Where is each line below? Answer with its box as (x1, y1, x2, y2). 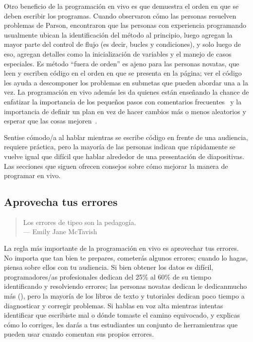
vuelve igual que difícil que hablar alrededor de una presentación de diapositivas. (4, 151, 244, 161)
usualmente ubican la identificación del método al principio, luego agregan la (4, 29, 233, 40)
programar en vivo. (4, 170, 61, 181)
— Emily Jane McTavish (23, 226, 97, 237)
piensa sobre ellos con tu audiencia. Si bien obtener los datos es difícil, (4, 262, 214, 272)
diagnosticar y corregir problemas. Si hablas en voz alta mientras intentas (4, 300, 223, 310)
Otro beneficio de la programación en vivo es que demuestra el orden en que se (4, 1, 239, 11)
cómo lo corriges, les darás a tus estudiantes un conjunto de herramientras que (4, 319, 238, 329)
